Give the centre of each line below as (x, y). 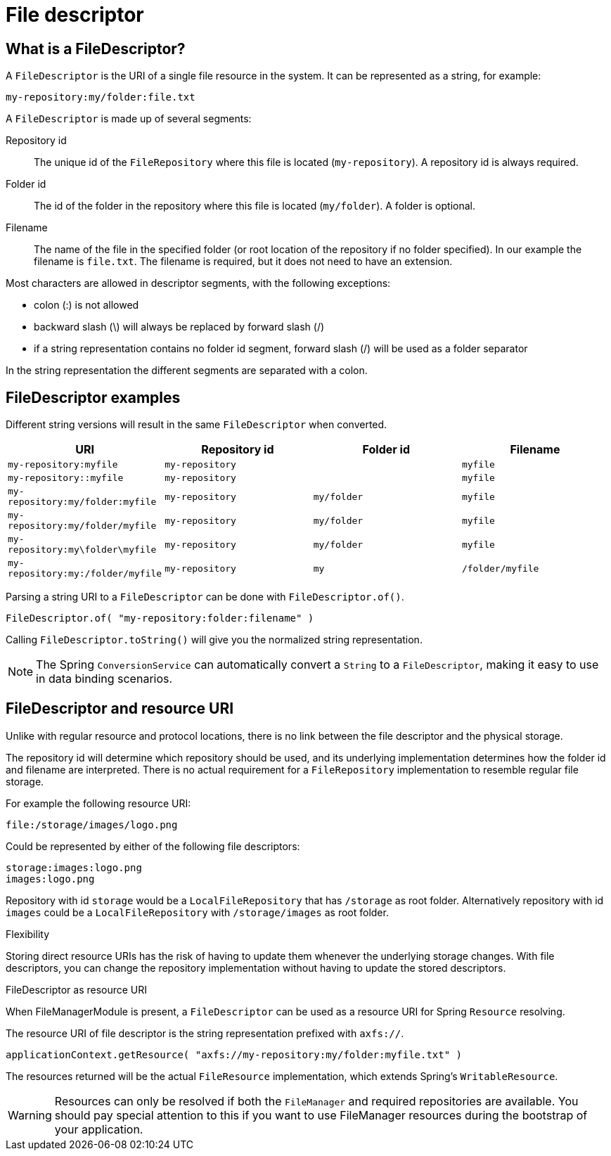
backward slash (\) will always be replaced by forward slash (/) (179, 327)
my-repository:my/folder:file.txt (101, 97)
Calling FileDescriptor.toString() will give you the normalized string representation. (214, 640)
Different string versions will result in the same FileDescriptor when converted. (197, 425)
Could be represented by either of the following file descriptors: (153, 846)
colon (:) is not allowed (86, 305)
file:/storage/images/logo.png (92, 824)
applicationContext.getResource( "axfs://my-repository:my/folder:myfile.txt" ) (234, 1054)
